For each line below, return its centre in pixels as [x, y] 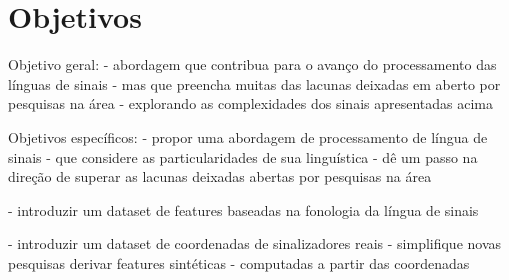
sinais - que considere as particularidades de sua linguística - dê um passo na [243, 156]
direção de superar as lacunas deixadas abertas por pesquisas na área [220, 176]
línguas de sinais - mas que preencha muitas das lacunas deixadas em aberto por [254, 83]
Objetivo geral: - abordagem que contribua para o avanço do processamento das [252, 64]
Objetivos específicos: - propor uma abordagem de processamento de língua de [248, 136]
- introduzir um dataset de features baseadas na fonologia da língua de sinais [243, 209]
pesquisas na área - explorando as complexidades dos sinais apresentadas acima [251, 103]
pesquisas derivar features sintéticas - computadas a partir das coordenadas [239, 262]
